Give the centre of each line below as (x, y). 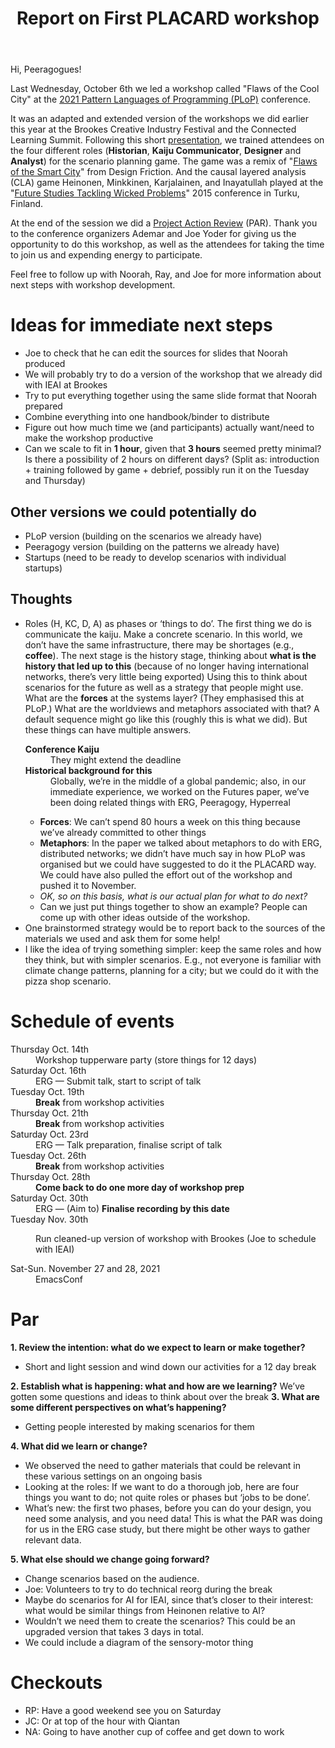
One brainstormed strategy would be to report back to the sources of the (175, 928)
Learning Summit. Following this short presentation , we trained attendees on (167, 140)
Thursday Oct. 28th (50, 1176)
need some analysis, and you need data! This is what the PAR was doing (173, 1518)
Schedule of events (92, 1021)
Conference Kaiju (62, 749)
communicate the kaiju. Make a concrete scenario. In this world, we (163, 634)
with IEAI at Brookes (66, 385)
